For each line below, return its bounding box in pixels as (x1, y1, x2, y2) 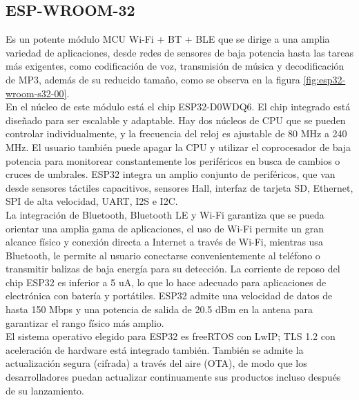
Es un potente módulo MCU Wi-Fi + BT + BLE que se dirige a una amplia (6, 32, 330, 46)
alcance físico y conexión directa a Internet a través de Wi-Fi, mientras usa (6, 234, 323, 249)
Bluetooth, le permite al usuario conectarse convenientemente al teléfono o (6, 248, 320, 262)
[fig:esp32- (303, 72, 346, 86)
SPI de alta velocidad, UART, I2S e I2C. (6, 194, 178, 208)
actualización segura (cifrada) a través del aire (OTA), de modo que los (6, 356, 307, 370)
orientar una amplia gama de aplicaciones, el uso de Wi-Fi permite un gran (6, 221, 324, 235)
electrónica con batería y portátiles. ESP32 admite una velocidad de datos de (6, 288, 333, 303)
